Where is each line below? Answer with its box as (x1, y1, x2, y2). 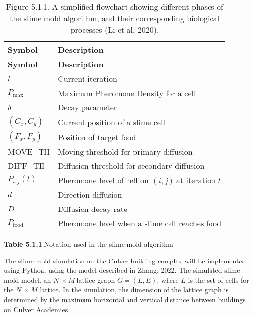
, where (157, 274, 179, 285)
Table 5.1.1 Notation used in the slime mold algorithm (4, 239, 173, 249)
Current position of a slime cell (58, 116, 165, 128)
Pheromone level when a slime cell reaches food (58, 217, 222, 229)
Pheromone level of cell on (58, 174, 149, 186)
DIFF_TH (8, 160, 45, 171)
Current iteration (58, 73, 117, 84)
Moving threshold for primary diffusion (58, 146, 193, 157)
